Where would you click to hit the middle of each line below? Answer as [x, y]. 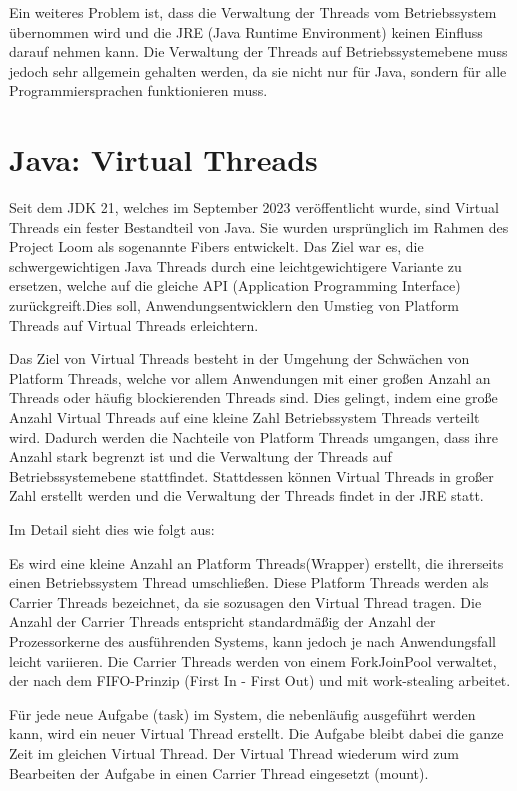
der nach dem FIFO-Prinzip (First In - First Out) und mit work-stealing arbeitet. [260, 680]
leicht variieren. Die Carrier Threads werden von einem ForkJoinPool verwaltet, [253, 660]
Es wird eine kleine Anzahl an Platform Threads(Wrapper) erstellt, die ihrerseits [256, 562]
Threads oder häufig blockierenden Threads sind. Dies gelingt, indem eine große [253, 397]
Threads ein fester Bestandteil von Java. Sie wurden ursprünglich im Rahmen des [259, 226]
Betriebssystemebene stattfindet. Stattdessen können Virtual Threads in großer [251, 475]
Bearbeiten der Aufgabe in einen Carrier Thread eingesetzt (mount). [219, 772]
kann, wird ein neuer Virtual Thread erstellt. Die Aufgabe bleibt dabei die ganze [256, 733]
